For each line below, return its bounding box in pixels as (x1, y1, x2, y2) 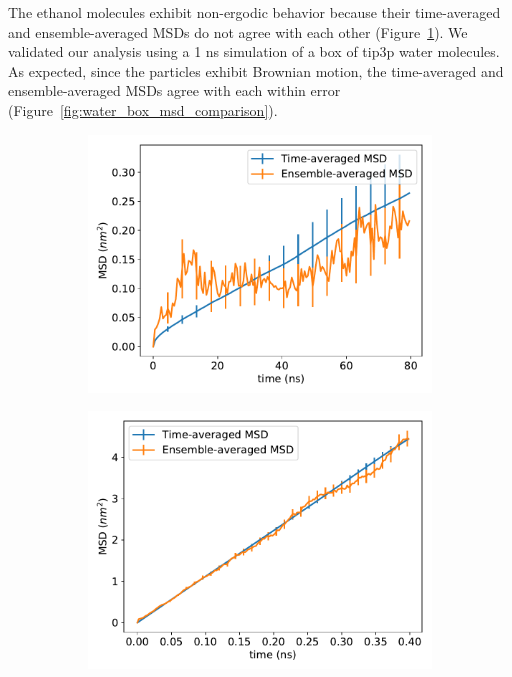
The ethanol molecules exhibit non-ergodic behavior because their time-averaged (8, 2, 501, 22)
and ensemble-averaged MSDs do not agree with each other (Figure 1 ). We (8, 21, 468, 42)
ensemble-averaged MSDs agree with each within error (8, 80, 341, 101)
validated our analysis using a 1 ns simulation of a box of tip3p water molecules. (8, 41, 500, 62)
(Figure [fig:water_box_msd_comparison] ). (8, 99, 278, 120)
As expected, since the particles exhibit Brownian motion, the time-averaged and (8, 60, 504, 81)
